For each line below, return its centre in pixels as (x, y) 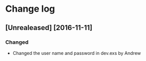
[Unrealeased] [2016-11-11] (49, 28)
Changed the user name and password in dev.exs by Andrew (77, 53)
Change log (30, 9)
